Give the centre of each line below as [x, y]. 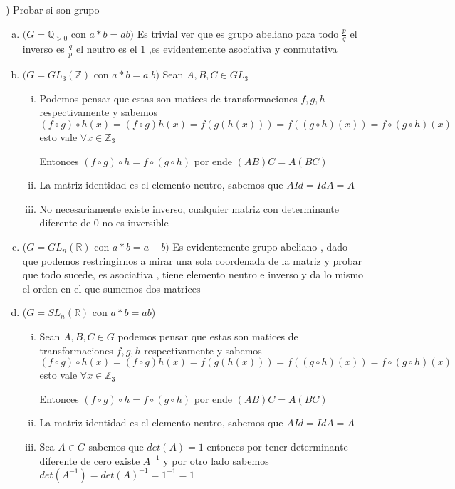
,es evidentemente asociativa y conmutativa [243, 49]
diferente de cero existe [90, 460]
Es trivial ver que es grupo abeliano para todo [238, 33]
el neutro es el [106, 49]
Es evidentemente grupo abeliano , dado [260, 246]
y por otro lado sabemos [216, 460]
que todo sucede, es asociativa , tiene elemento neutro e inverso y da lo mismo [193, 274]
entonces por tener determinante [277, 446]
